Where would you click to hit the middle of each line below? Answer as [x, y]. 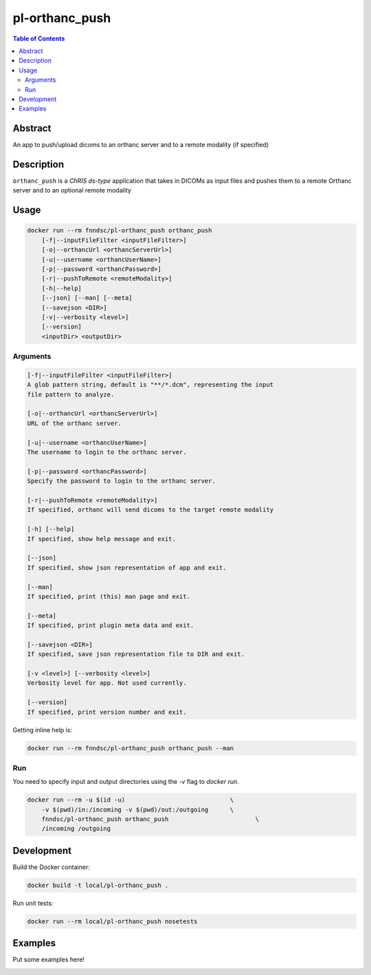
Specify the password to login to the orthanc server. [121, 481]
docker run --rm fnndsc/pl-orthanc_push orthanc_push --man [131, 748]
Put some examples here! [49, 960]
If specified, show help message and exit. [102, 539]
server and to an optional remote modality [72, 190]
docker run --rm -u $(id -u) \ [131, 800]
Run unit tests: [33, 903]
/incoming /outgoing [76, 829]
